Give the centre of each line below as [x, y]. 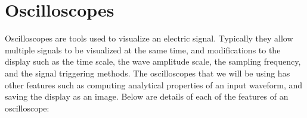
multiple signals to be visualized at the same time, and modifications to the [143, 50]
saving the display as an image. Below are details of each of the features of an [147, 96]
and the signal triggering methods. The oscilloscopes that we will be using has [148, 73]
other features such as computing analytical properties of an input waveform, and [154, 84]
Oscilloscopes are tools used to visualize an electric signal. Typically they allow [149, 38]
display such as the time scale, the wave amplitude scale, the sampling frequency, [153, 61]
